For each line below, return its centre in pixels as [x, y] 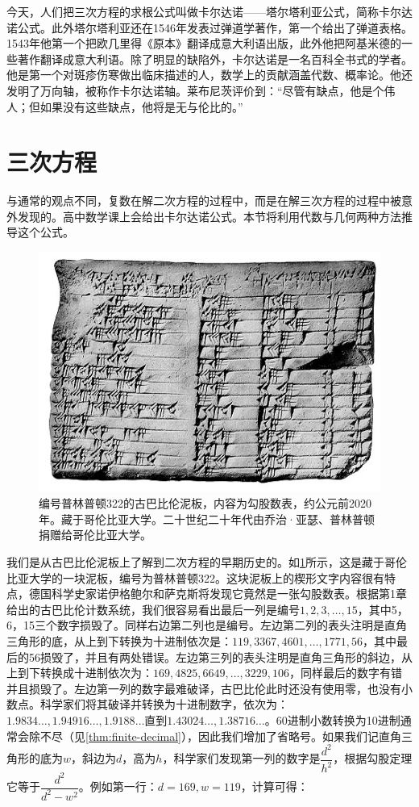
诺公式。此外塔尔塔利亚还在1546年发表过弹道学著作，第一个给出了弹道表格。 [209, 27]
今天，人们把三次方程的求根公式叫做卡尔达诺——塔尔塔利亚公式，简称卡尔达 [209, 11]
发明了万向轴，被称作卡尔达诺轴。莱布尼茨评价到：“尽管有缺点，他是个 [195, 90]
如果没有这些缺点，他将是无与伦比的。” [141, 106]
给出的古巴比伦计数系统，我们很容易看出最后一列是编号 [153, 609]
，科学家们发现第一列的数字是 [241, 758]
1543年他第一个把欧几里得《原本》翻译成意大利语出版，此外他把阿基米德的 [204, 43]
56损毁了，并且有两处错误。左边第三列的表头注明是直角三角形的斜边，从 [220, 656]
